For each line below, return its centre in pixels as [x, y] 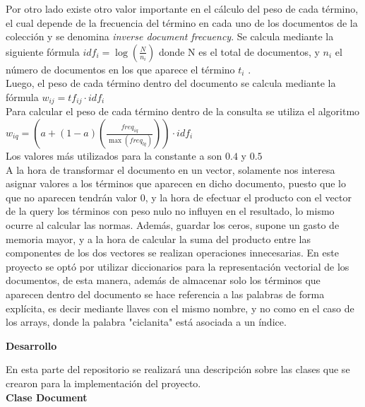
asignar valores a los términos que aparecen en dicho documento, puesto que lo [176, 183]
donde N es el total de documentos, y [239, 51]
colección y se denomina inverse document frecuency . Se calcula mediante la [170, 36]
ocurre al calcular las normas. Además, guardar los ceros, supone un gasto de [173, 224]
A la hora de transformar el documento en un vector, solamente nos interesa [170, 169]
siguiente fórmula [43, 51]
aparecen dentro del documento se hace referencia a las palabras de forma [165, 294]
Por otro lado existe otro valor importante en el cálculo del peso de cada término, [182, 8]
